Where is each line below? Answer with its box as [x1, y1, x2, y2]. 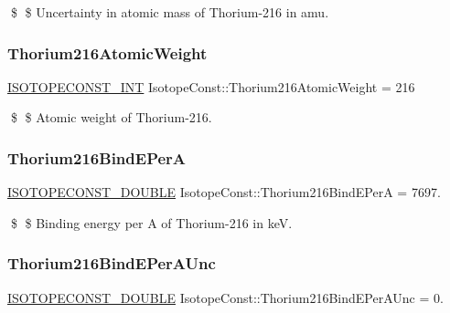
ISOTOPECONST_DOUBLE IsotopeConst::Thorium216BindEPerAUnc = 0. [7, 287, 444, 307]
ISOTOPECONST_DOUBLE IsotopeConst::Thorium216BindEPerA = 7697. [7, 183, 441, 202]
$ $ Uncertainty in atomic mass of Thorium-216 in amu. [10, 3, 329, 21]
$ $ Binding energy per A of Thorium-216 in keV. [10, 213, 293, 232]
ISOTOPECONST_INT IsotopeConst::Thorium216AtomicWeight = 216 [7, 77, 415, 96]
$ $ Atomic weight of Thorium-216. [10, 108, 212, 127]
